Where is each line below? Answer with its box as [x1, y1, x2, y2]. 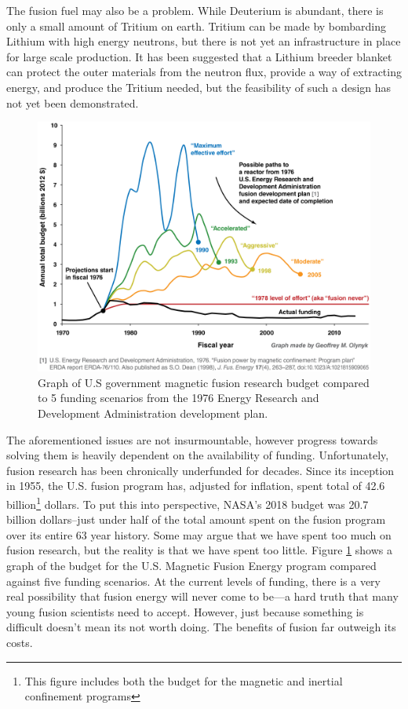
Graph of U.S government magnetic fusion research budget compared [38, 374, 370, 390]
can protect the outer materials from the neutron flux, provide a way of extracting [6, 64, 402, 80]
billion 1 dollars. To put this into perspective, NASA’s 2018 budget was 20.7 [6, 493, 369, 512]
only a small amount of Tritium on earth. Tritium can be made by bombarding [6, 17, 387, 34]
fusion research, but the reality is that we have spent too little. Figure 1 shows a [6, 542, 392, 558]
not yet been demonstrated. [6, 94, 139, 111]
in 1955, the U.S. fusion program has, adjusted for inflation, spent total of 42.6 [6, 477, 385, 494]
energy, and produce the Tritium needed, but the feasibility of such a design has [6, 79, 392, 95]
